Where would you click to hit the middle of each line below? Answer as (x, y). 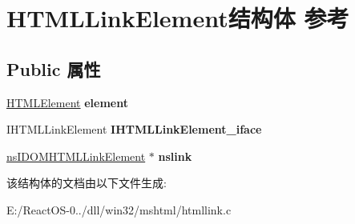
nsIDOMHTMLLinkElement (76, 156)
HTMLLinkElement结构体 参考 (178, 18)
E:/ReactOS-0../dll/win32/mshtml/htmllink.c (119, 209)
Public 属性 (54, 68)
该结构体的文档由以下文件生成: (87, 183)
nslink (175, 156)
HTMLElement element (68, 102)
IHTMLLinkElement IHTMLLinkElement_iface (134, 129)
